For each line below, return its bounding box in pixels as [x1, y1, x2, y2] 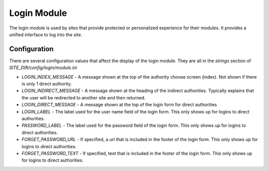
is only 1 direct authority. [21, 81, 72, 87]
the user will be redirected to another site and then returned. [21, 94, 146, 100]
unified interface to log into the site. [9, 31, 82, 37]
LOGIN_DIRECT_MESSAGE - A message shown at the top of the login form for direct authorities [21, 102, 217, 108]
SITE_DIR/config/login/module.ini [9, 65, 77, 71]
